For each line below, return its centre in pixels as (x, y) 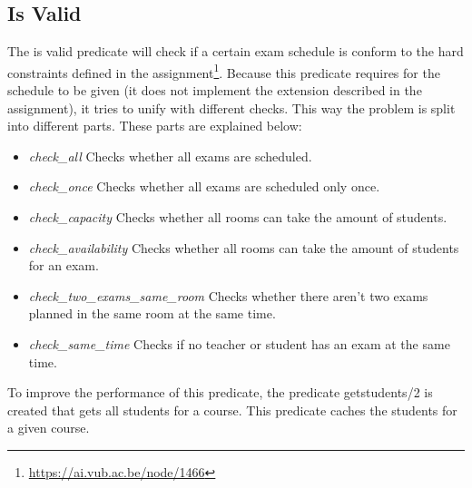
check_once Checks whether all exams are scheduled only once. (204, 186)
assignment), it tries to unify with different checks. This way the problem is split (231, 107)
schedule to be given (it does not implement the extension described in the (215, 90)
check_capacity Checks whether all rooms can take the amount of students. (238, 217)
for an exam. (64, 265)
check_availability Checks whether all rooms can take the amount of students (244, 247)
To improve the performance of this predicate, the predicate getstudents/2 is (220, 392)
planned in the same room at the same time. (152, 313)
